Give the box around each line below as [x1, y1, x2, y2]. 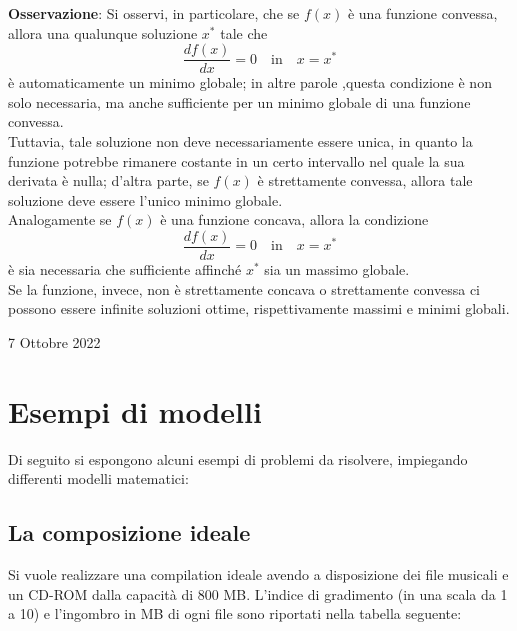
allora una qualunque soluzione [8, 22, 198, 43]
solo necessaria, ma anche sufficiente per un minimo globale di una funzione [8, 91, 471, 112]
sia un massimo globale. [264, 259, 410, 280]
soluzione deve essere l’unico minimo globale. [8, 189, 283, 210]
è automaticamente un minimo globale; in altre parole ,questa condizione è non [8, 72, 492, 93]
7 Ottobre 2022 [8, 331, 101, 352]
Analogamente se [8, 209, 112, 230]
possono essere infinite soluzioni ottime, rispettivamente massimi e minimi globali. [8, 298, 510, 319]
